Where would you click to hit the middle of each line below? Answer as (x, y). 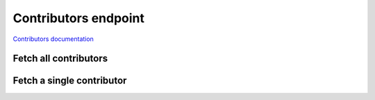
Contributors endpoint (79, 18)
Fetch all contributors (60, 59)
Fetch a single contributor (70, 81)
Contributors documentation (53, 39)
